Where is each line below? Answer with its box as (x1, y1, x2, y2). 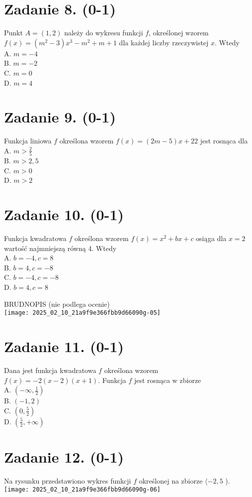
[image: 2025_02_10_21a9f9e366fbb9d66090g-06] (4, 486, 161, 494)
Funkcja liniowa (4, 135, 52, 146)
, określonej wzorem (149, 27, 209, 38)
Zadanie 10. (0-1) (4, 204, 124, 225)
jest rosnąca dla (200, 135, 248, 146)
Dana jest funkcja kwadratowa (4, 365, 96, 375)
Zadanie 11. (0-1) (4, 336, 124, 357)
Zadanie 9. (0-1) (4, 107, 116, 127)
